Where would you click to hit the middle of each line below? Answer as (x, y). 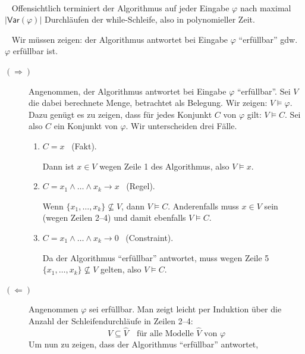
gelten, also (121, 269)
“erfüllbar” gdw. (268, 39)
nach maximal (265, 7)
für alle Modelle (165, 333)
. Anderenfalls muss (203, 206)
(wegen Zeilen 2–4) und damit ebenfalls (114, 217)
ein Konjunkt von (86, 126)
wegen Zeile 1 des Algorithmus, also (164, 166)
